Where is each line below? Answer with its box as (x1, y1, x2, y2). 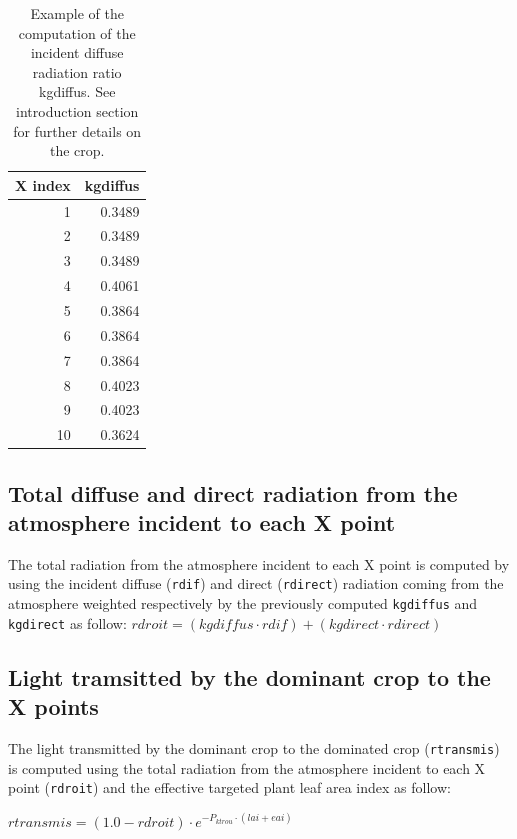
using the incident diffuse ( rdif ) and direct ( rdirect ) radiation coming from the (8, 573, 504, 594)
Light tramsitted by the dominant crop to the (8, 661, 491, 692)
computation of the (18, 22, 136, 43)
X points (8, 691, 99, 722)
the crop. (49, 140, 105, 161)
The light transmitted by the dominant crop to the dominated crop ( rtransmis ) (8, 738, 500, 759)
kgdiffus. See (39, 81, 116, 102)
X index (15, 174, 71, 195)
